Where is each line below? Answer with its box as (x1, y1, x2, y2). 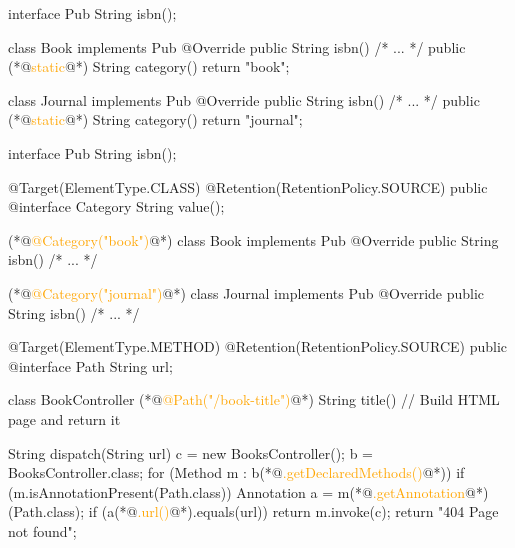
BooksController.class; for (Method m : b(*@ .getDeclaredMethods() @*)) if (8, 462, 465, 483)
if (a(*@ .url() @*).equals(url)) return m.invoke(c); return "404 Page (88, 501, 499, 522)
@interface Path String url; (8, 355, 173, 376)
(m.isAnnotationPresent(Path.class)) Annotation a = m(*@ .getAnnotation (8, 481, 465, 502)
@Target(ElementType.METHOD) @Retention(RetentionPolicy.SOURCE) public (8, 336, 508, 357)
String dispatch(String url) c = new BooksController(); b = (8, 442, 373, 463)
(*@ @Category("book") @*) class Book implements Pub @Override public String (8, 229, 499, 250)
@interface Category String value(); (8, 196, 225, 217)
